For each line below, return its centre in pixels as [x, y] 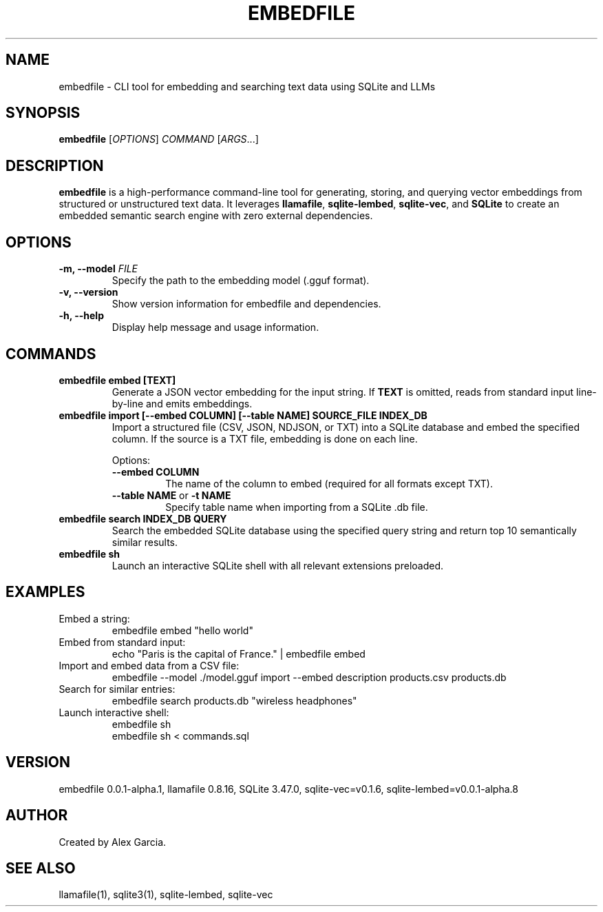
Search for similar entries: [117, 689]
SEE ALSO [41, 868]
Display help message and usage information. [215, 327]
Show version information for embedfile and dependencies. [246, 304]
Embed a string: [94, 618]
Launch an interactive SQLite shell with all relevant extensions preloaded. [278, 565]
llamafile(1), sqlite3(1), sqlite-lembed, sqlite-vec [166, 895]
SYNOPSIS [43, 113]
